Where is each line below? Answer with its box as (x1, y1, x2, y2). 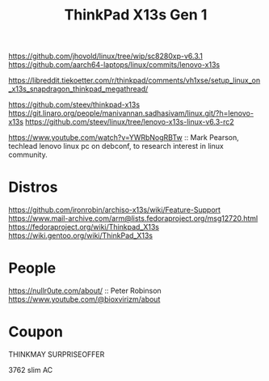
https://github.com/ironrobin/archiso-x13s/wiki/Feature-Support (8, 205, 221, 215)
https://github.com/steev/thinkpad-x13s (8, 99, 140, 110)
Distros (8, 178, 58, 197)
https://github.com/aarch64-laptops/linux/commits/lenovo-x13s (8, 60, 221, 70)
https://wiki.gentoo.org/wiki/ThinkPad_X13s (8, 231, 153, 240)
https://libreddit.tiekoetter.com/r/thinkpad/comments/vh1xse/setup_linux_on (8, 75, 261, 86)
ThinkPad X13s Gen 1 (64, 6, 208, 24)
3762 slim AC (8, 366, 53, 375)
